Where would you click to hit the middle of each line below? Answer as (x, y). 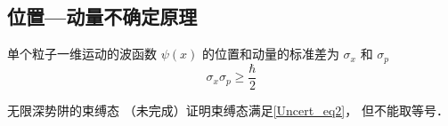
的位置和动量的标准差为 (270, 54)
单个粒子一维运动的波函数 (82, 54)
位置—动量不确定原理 (102, 16)
